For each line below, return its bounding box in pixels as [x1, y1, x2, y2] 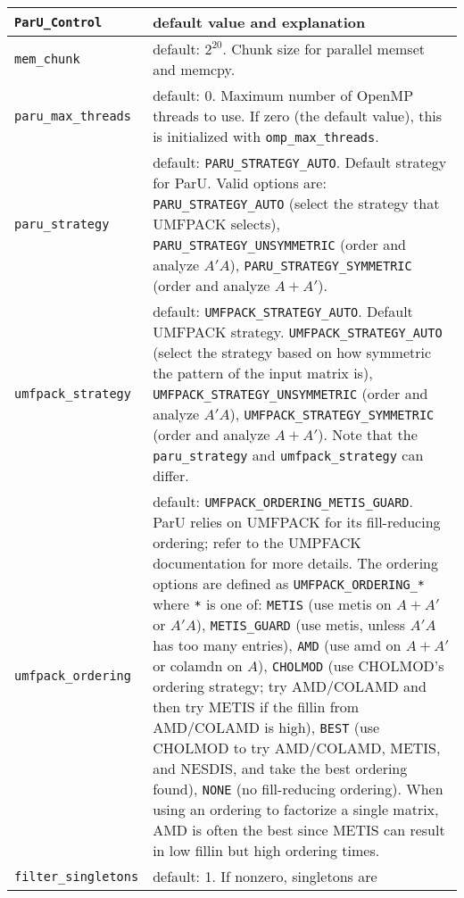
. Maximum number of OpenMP [211, 85, 414, 105]
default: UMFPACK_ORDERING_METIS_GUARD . [153, 491, 413, 511]
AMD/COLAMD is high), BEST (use [153, 717, 380, 737]
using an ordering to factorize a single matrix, [153, 799, 439, 819]
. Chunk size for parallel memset [222, 38, 425, 59]
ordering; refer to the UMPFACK [153, 532, 361, 553]
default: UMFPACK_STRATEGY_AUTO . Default [153, 301, 413, 321]
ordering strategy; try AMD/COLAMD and [153, 676, 427, 696]
